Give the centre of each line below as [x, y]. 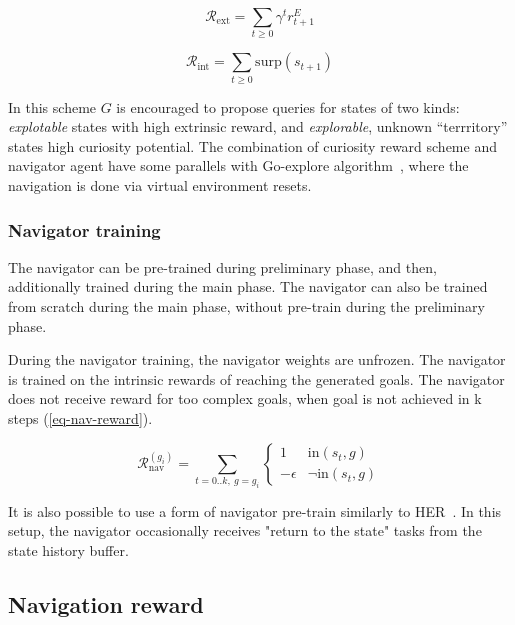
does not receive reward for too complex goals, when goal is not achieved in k [245, 398]
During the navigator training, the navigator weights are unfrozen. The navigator [257, 359]
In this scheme [52, 106]
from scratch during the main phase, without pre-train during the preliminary [246, 306]
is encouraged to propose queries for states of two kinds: [288, 106]
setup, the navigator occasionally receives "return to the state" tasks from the [245, 530]
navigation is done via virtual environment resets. [160, 185]
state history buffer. [68, 550]
